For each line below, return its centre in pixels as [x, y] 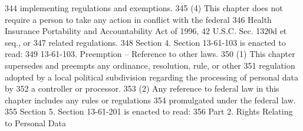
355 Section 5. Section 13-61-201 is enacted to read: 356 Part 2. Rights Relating [149, 111]
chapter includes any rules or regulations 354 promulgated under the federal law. [150, 100]
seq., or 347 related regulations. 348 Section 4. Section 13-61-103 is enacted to [145, 42]
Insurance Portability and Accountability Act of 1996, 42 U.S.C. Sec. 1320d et [146, 31]
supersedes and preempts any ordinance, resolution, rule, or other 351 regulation [150, 65]
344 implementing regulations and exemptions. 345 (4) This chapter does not [144, 8]
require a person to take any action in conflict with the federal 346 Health [138, 19]
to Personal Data [35, 122]
